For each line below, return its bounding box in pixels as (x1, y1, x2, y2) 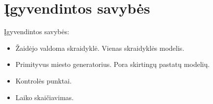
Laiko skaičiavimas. (15, 92, 74, 102)
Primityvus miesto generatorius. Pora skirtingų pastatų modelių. (15, 59, 210, 69)
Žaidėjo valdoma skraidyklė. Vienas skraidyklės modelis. (15, 42, 185, 53)
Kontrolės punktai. (15, 75, 72, 85)
